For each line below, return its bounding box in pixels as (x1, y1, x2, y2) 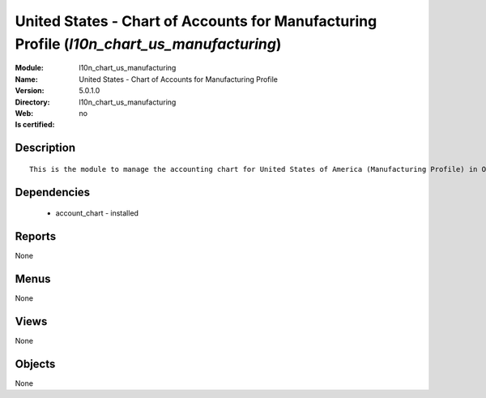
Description (15, 141, 76, 155)
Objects (15, 357, 56, 370)
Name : (15, 74, 38, 84)
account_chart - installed (55, 208, 139, 218)
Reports (15, 229, 57, 243)
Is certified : (15, 120, 55, 130)
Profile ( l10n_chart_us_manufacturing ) (15, 35, 282, 53)
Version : (15, 86, 45, 96)
